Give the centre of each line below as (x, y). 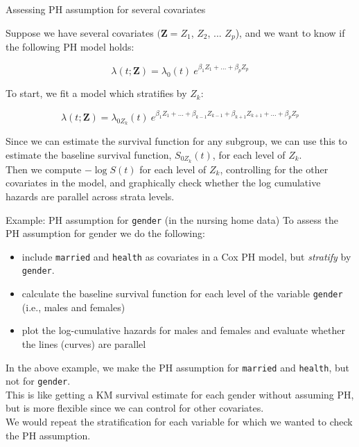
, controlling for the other (274, 169)
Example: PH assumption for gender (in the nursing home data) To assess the (172, 219)
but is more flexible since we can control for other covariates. (135, 408)
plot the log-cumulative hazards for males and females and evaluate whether (184, 330)
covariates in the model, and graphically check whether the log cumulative (163, 183)
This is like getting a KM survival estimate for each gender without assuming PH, (180, 394)
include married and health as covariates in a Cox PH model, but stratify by (186, 256)
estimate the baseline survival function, (89, 154)
